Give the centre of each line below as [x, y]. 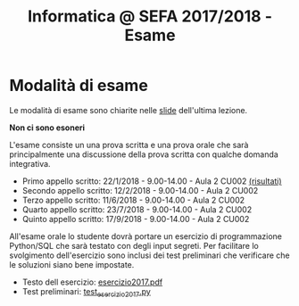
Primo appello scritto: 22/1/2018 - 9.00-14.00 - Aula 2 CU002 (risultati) [152, 181]
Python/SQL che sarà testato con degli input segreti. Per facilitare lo [134, 245]
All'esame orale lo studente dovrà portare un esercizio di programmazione [146, 236]
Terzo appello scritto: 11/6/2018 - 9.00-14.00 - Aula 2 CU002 [133, 200]
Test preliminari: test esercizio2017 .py [87, 292]
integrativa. [30, 163]
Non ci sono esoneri [47, 128]
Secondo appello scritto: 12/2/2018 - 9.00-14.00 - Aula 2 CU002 [140, 190]
